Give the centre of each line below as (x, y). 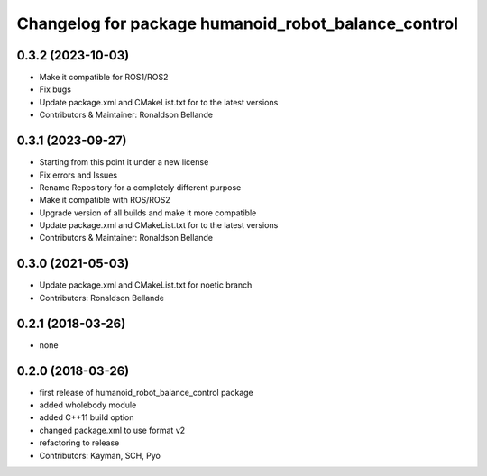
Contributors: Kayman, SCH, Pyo (100, 455)
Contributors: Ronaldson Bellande (101, 297)
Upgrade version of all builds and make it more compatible (148, 213)
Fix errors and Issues (78, 175)
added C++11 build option (87, 417)
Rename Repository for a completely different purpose (140, 187)
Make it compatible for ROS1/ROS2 (104, 78)
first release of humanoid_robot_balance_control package (147, 392)
